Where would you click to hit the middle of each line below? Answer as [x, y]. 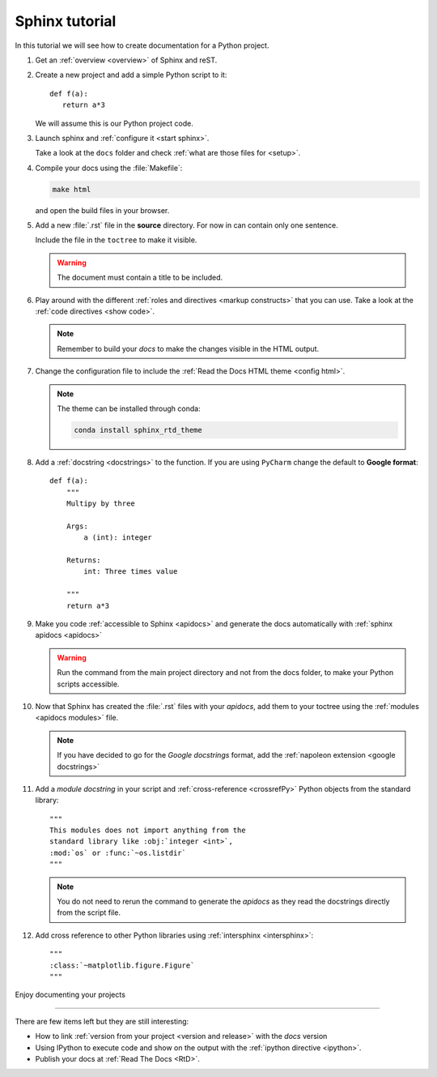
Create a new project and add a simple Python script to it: [131, 75]
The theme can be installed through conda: [129, 408]
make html [72, 189]
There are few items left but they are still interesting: [102, 1021]
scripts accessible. [88, 684]
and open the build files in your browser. [102, 210]
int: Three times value [131, 572]
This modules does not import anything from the [148, 830]
